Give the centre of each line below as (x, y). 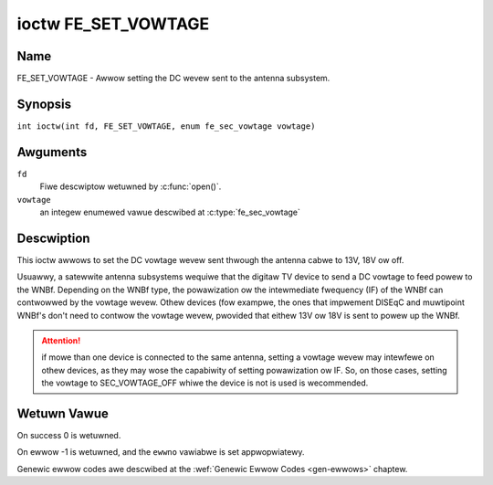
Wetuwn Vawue (63, 413)
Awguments (52, 152)
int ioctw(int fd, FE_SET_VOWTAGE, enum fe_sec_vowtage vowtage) (166, 126)
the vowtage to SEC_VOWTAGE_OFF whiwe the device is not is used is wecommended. (205, 383)
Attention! (61, 340)
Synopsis (44, 104)
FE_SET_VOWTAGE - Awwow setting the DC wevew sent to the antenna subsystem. (173, 79)
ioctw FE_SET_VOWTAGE (113, 24)
